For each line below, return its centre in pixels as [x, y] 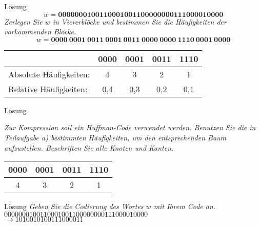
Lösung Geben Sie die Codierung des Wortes [74, 206]
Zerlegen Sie [23, 21]
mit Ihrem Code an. [185, 206]
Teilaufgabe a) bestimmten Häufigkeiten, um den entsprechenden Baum [115, 137]
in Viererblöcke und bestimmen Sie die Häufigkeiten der [139, 21]
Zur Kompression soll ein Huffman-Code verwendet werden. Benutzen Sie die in [130, 127]
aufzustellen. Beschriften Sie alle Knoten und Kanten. [89, 147]
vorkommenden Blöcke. [40, 32]
